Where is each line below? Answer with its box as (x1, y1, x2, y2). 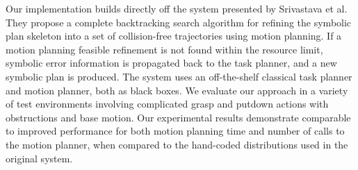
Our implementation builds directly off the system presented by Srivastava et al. (6, 1, 348, 15)
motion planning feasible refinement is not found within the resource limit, (6, 42, 323, 56)
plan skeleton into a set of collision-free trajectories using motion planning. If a (6, 28, 342, 43)
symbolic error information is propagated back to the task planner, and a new (6, 56, 337, 70)
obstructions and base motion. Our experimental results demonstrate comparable (6, 110, 351, 124)
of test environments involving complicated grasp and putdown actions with (6, 96, 329, 111)
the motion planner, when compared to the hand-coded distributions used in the (6, 137, 348, 151)
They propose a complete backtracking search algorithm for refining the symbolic (6, 15, 352, 29)
